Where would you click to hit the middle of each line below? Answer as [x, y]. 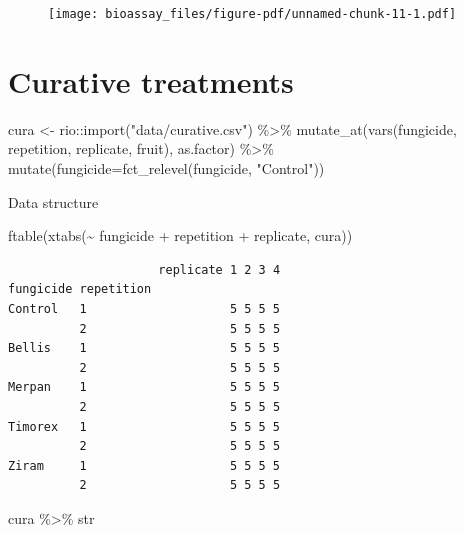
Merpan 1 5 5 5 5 [144, 387]
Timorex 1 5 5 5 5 [144, 426]
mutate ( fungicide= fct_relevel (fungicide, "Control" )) [166, 167]
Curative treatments [151, 80]
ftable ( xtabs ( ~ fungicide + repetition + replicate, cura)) [180, 235]
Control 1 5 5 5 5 [144, 308]
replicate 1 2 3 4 [219, 269]
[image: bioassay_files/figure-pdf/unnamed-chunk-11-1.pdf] [252, 14]
